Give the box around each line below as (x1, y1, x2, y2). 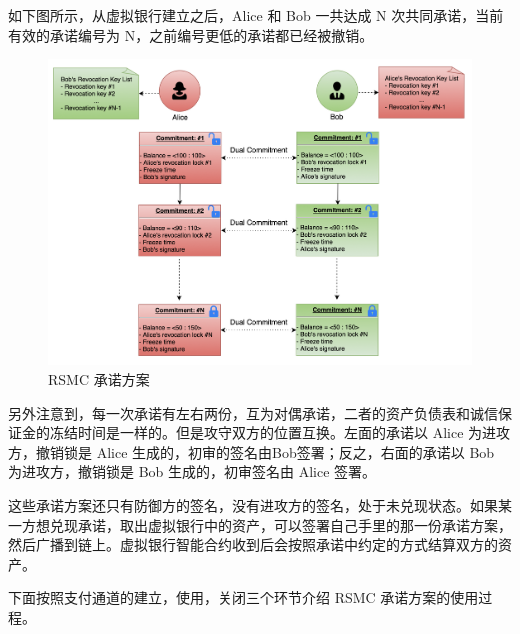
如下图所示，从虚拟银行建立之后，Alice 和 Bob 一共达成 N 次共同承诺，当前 (8, 5, 504, 25)
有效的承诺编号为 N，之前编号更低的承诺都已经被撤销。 (8, 24, 374, 45)
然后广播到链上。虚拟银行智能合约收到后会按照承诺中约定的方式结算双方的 (8, 534, 498, 555)
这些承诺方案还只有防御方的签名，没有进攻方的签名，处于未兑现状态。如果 (8, 495, 498, 516)
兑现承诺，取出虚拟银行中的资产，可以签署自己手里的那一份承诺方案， (49, 514, 512, 535)
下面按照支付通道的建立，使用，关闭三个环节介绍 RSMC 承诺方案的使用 (8, 587, 479, 608)
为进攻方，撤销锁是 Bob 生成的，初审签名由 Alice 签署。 (8, 461, 377, 482)
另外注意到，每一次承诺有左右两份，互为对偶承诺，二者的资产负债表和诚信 (8, 402, 498, 423)
